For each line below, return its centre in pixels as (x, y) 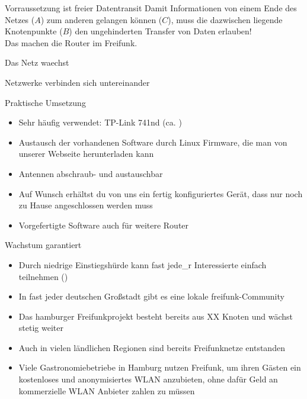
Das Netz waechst (37, 62)
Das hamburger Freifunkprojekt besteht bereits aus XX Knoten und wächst (156, 316)
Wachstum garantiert (43, 245)
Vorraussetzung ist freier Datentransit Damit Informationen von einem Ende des (151, 8)
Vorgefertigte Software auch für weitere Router (104, 225)
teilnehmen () (43, 276)
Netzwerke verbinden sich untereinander (77, 82)
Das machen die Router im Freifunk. (71, 42)
